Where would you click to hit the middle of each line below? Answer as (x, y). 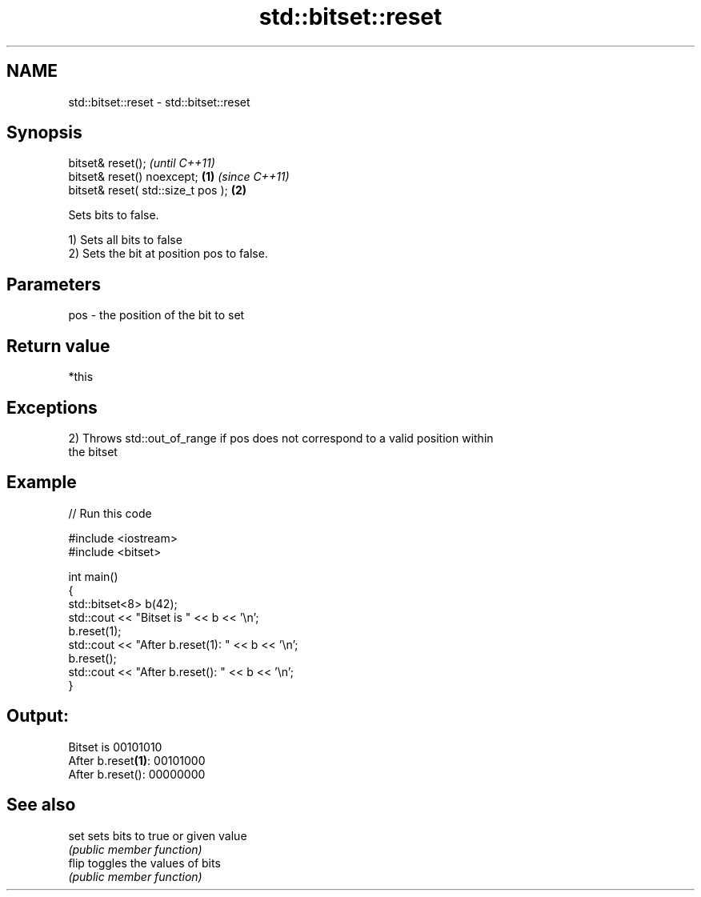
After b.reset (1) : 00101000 (137, 760)
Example (42, 483)
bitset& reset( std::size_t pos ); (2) (158, 190)
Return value (58, 346)
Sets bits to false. (114, 215)
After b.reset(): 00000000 (137, 774)
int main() (93, 576)
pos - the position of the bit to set (156, 315)
